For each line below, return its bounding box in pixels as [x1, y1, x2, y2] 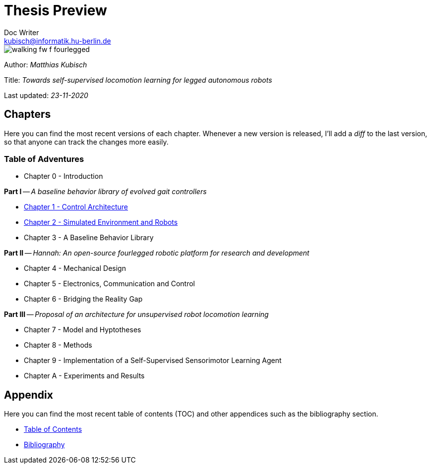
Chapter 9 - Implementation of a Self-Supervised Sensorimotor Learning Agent [24, 356, 282, 365]
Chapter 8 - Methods [24, 341, 92, 350]
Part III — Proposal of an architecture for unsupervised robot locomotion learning [4, 310, 269, 319]
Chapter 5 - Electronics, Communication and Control [24, 279, 195, 288]
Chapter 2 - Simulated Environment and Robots [24, 218, 178, 227]
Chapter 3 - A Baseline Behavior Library [24, 233, 154, 242]
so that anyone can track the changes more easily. [4, 137, 169, 146]
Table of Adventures [4, 154, 84, 164]
